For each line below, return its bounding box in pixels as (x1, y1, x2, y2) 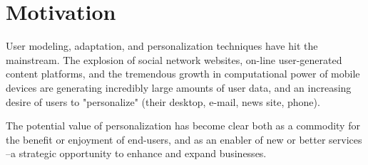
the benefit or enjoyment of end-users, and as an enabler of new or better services (6, 132, 362, 147)
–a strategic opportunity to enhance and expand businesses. (6, 146, 267, 161)
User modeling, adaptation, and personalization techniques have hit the (6, 38, 318, 53)
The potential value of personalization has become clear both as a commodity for (6, 118, 360, 133)
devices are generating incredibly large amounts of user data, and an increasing (6, 80, 352, 95)
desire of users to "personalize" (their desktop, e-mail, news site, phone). (6, 94, 320, 109)
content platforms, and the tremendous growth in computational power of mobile (6, 66, 360, 81)
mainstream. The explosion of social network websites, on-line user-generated (6, 52, 342, 67)
